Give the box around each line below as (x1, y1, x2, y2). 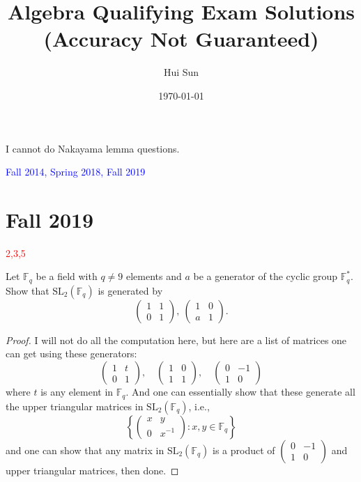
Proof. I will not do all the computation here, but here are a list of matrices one (6, 332, 347, 347)
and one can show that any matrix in (6, 442, 164, 457)
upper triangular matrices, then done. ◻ (6, 462, 179, 477)
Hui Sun (163, 65, 199, 79)
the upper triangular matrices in (6, 398, 144, 413)
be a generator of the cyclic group (193, 269, 338, 283)
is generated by (98, 283, 163, 297)
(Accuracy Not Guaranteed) (43, 24, 319, 53)
